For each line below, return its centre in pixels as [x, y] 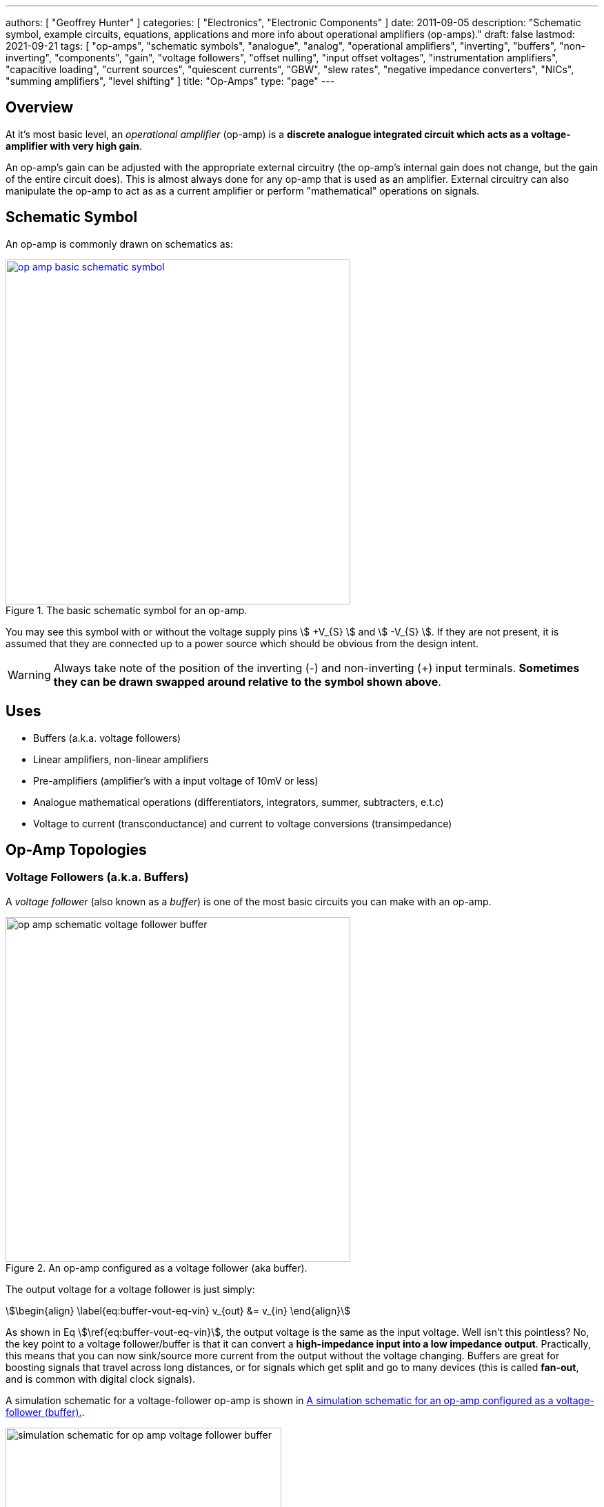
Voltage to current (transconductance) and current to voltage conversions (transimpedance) [243, 823]
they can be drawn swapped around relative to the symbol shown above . [247, 681]
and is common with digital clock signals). [101, 1379]
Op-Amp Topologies [76, 849]
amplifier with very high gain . [74, 146]
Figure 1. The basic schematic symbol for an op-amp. [127, 610]
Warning [29, 674]
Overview [40, 108]
